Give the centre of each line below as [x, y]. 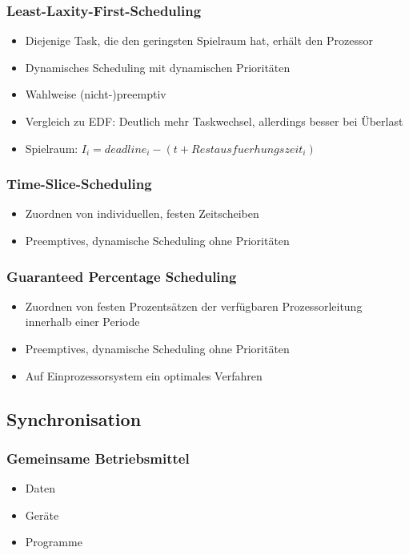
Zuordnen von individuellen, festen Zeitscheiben [142, 213]
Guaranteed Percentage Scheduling [122, 276]
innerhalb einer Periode [82, 322]
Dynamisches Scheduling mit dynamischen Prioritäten [158, 67]
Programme [54, 542]
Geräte [42, 515]
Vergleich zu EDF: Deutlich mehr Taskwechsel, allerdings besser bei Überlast [214, 121]
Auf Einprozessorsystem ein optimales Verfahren [144, 375]
